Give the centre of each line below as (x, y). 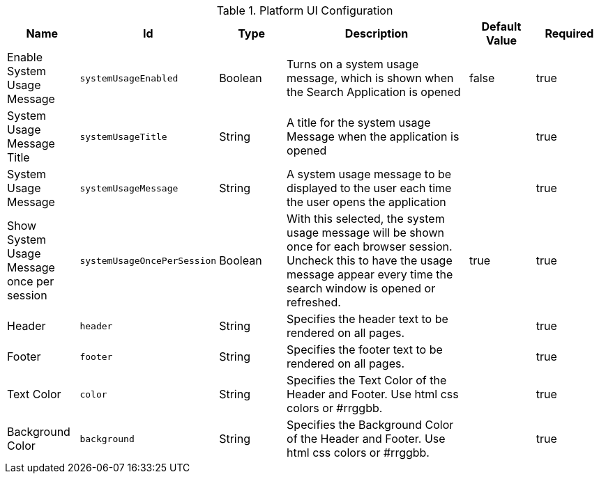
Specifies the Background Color (370, 425)
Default (501, 26)
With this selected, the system (366, 219)
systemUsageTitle (123, 136)
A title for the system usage (359, 123)
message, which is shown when (370, 78)
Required (569, 33)
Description (377, 33)
